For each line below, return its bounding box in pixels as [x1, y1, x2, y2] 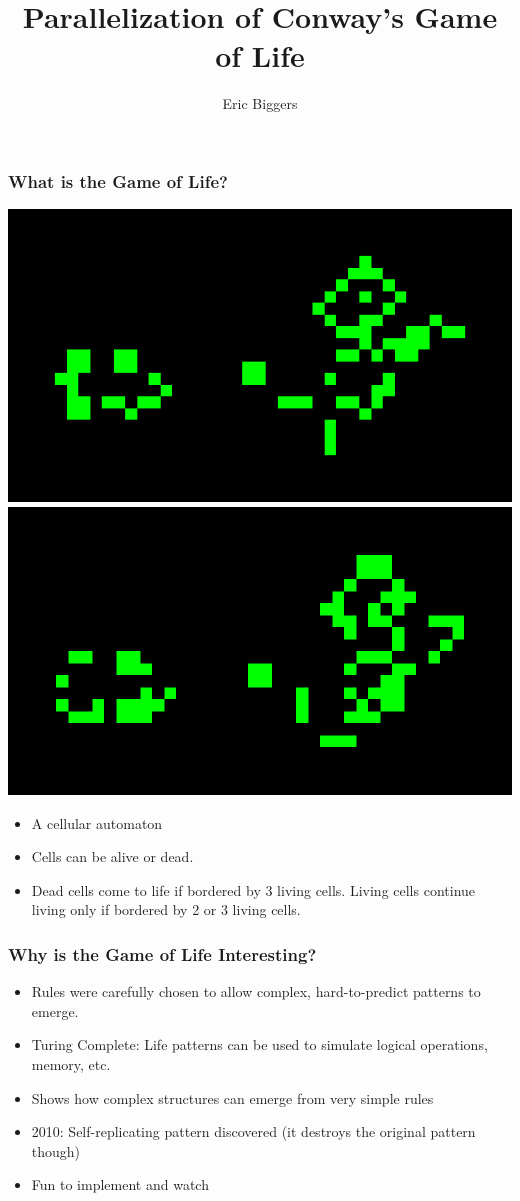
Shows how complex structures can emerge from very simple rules [31, 1087, 434, 1108]
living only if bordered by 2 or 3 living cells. [31, 899, 301, 920]
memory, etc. [31, 1053, 111, 1074]
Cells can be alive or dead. [31, 846, 194, 867]
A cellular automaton [31, 812, 163, 833]
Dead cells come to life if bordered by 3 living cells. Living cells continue [31, 879, 476, 900]
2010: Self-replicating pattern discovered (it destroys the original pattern [31, 1121, 476, 1142]
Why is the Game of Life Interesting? [8, 941, 317, 966]
